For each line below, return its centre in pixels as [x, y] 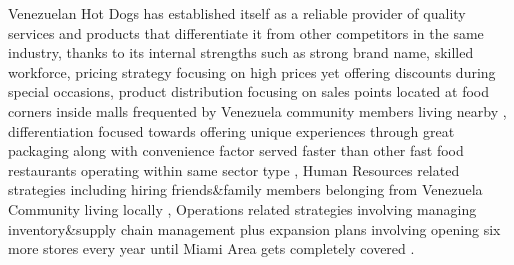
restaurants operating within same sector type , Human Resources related [234, 169]
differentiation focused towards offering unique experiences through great [231, 130]
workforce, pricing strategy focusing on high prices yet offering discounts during [252, 71]
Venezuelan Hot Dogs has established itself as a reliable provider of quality [237, 13]
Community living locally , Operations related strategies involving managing [242, 208]
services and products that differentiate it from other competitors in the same [246, 32]
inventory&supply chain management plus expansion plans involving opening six [254, 228]
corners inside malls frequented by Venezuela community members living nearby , [257, 110]
